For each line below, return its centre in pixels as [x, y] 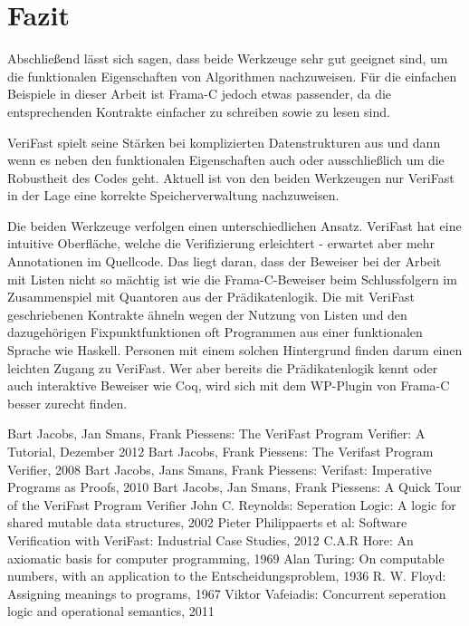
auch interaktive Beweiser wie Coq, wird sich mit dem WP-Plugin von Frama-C [229, 385]
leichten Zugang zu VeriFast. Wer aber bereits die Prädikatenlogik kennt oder [223, 367]
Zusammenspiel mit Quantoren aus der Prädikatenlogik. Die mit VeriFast [211, 297]
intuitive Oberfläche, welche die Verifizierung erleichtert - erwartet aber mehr [221, 243]
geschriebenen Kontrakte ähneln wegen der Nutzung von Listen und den [207, 314]
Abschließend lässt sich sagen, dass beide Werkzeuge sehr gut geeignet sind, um [228, 58]
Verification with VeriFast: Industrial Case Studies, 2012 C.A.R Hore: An [211, 539]
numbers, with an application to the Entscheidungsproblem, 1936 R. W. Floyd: [227, 576]
